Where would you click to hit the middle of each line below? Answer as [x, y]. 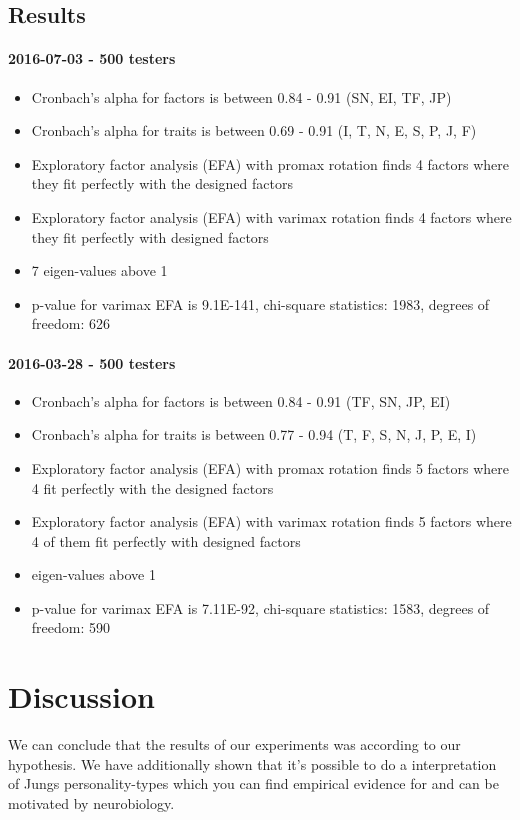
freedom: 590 [71, 627]
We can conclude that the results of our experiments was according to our [234, 744]
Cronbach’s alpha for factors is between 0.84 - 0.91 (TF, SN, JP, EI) [241, 400]
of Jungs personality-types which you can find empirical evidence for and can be [253, 783]
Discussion [81, 696]
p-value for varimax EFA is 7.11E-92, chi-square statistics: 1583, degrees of [260, 607]
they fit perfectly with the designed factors [162, 183]
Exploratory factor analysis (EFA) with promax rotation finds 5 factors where [270, 467]
